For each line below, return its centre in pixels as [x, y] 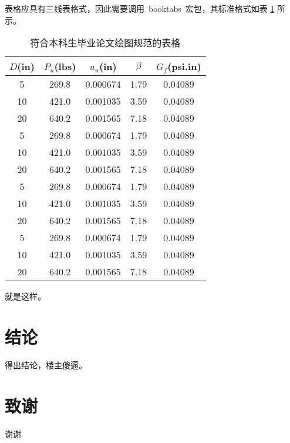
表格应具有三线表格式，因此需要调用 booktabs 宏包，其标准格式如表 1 [140, 8]
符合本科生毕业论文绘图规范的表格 [105, 43]
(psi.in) [184, 66]
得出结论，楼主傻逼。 [46, 364]
